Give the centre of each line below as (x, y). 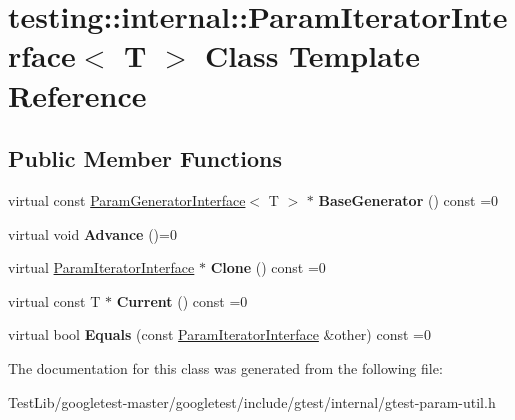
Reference (77, 94)
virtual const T (54, 300)
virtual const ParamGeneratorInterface (127, 199)
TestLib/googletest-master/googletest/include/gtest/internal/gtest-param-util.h (252, 401)
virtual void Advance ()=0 (92, 233)
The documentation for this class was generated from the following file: (225, 367)
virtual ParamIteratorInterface (101, 267)
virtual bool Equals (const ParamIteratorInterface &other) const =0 (219, 334)
